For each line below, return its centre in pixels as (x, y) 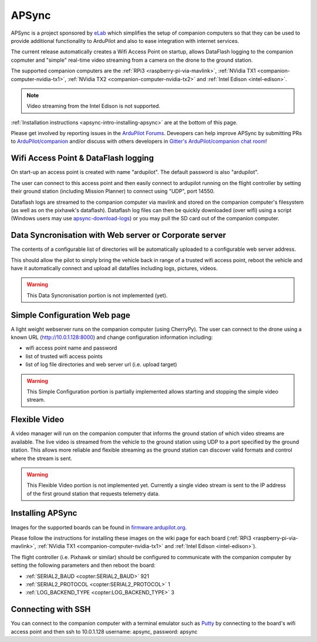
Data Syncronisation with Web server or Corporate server (118, 235)
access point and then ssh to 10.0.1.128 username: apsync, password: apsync (104, 631)
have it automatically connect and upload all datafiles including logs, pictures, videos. (114, 268)
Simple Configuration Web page (70, 315)
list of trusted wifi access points (64, 356)
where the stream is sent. (42, 458)
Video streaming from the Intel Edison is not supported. (94, 106)
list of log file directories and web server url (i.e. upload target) (101, 365)
